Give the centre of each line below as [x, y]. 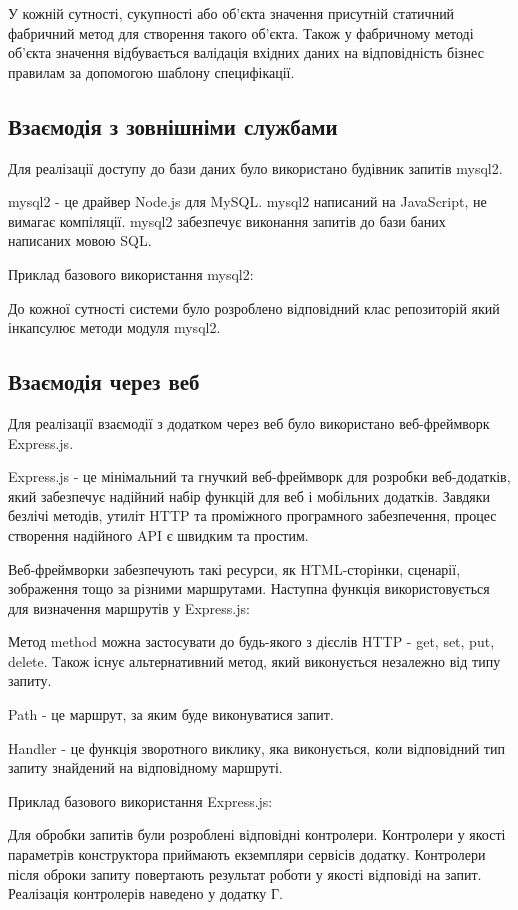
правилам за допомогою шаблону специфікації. [151, 71]
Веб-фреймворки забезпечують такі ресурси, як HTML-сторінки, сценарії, [234, 568]
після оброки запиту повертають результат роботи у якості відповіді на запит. [245, 873]
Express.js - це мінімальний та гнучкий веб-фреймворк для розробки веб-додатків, [259, 476]
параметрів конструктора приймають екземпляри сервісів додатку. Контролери [247, 854]
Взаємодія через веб [104, 381]
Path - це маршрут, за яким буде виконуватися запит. [171, 714]
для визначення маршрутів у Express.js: [129, 607]
